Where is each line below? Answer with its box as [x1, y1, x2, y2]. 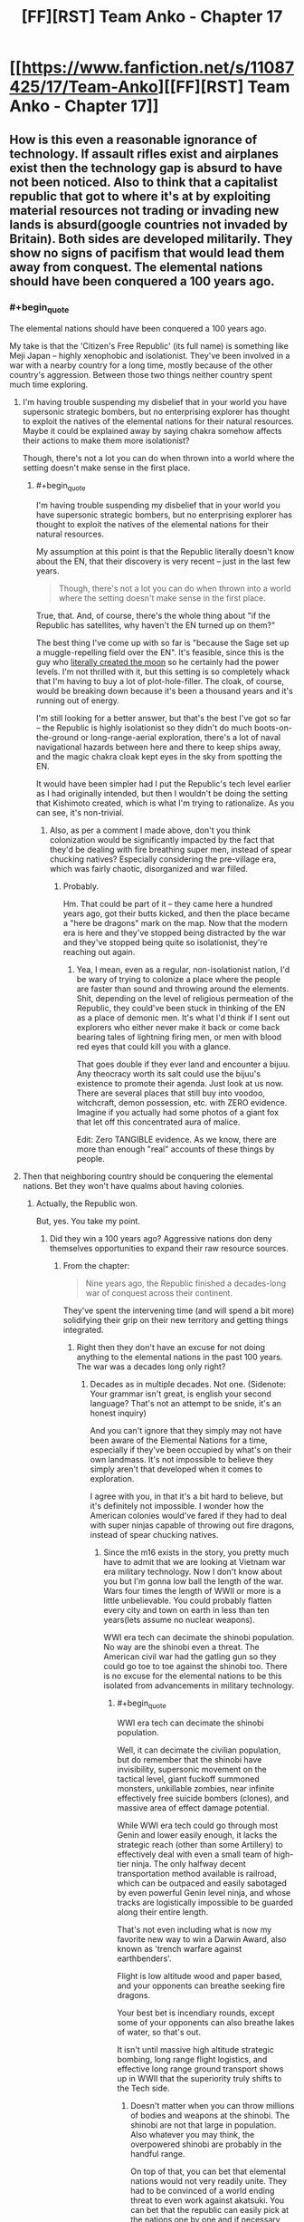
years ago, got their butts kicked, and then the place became [62, 908, 290, 919]
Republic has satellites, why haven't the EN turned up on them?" [35, 619, 276, 631]
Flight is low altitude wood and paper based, [117, 1970, 282, 1981]
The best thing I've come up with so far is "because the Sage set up [35, 637, 290, 648]
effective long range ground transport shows [117, 2063, 284, 2074]
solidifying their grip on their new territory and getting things [62, 1314, 289, 1325]
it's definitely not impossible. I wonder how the [90, 1500, 264, 1511]
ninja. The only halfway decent [130, 1858, 246, 1869]
